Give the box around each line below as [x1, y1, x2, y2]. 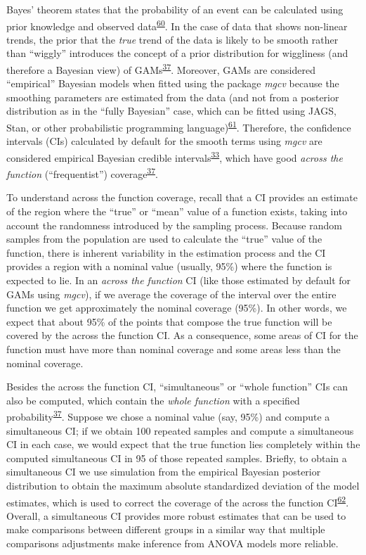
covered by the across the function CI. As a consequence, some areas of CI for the [6, 328, 358, 343]
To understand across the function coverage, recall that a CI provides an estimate [6, 190, 358, 205]
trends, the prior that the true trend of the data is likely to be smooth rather [6, 32, 339, 46]
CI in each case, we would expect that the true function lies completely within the [6, 437, 360, 452]
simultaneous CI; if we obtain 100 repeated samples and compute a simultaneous [6, 423, 354, 438]
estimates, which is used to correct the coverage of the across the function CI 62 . [6, 492, 349, 509]
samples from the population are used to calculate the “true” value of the [6, 231, 322, 246]
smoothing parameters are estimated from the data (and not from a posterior [6, 89, 339, 104]
